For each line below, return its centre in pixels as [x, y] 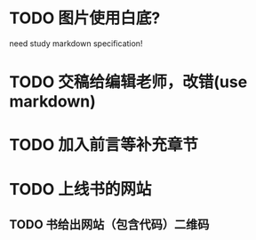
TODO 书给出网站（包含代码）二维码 [109, 224]
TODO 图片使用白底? [85, 18]
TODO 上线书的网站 [80, 189]
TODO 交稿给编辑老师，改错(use [128, 82]
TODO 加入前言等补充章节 [104, 145]
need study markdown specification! [76, 43]
